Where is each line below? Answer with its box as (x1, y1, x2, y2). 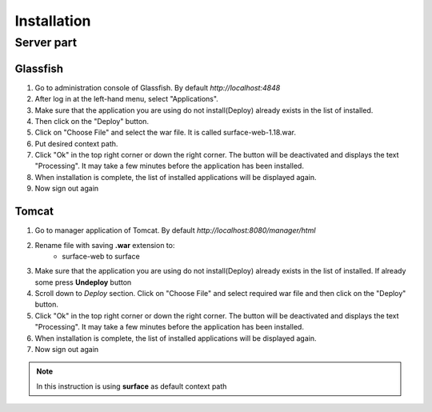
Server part (14, 35, 78, 50)
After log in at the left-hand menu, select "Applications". (34, 94, 219, 104)
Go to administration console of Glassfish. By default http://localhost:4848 (34, 82, 281, 92)
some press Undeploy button (34, 277, 132, 287)
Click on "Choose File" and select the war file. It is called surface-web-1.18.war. (34, 128, 296, 138)
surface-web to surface (62, 251, 140, 261)
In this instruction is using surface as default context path (36, 381, 227, 391)
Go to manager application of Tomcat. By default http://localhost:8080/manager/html (34, 226, 316, 235)
